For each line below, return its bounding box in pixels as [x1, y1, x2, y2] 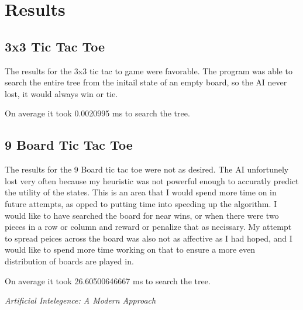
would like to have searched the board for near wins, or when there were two [5, 209, 279, 221]
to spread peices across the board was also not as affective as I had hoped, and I [5, 232, 292, 244]
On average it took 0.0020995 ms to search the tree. [5, 107, 190, 119]
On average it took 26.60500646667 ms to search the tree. [5, 274, 211, 287]
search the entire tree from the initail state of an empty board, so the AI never [5, 76, 287, 88]
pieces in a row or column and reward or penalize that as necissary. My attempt [5, 221, 292, 233]
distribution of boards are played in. [5, 254, 134, 267]
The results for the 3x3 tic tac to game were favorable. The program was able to [5, 64, 292, 77]
